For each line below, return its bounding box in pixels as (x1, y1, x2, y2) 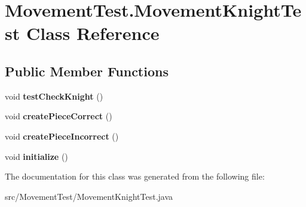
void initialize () (5, 150, 68, 162)
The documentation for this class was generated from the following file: (5, 170, 265, 183)
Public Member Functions (5, 61, 169, 80)
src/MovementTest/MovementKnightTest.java (5, 190, 173, 202)
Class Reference (26, 21, 160, 45)
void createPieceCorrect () (5, 110, 112, 122)
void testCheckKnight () (5, 89, 103, 102)
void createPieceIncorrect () (5, 129, 119, 142)
